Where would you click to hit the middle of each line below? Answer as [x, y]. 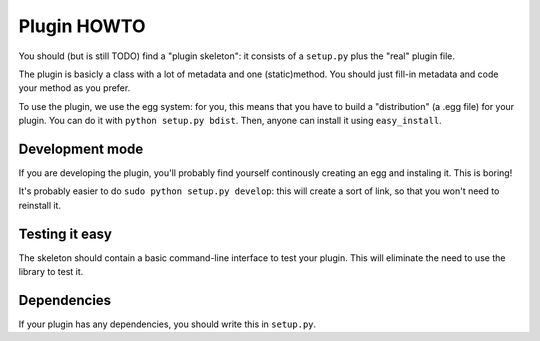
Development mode [81, 148]
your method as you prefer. [74, 88]
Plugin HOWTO [82, 26]
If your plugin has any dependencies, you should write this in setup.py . [167, 324]
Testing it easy [65, 233]
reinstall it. [40, 205]
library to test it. [51, 272]
